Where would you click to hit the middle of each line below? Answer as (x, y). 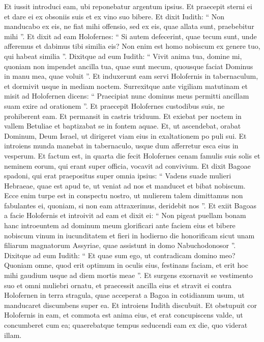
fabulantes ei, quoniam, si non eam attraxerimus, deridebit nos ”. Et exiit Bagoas (130, 205)
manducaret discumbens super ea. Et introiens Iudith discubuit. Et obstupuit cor (130, 305)
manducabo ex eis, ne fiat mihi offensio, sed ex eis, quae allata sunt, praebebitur (129, 26)
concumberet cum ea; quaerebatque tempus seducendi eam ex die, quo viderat (126, 325)
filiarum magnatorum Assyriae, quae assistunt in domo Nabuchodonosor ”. (120, 245)
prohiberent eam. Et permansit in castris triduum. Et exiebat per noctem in (123, 116)
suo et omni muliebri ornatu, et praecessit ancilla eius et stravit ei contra (118, 285)
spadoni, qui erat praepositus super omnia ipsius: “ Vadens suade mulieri (118, 176)
